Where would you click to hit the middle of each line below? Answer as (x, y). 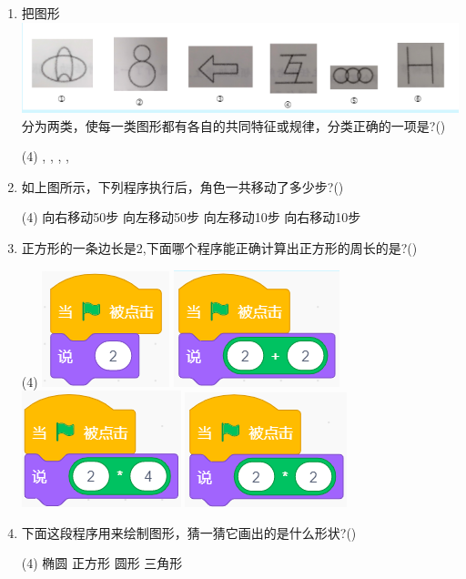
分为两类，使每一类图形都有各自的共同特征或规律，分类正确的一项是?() (233, 125)
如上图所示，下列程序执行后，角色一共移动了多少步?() (182, 186)
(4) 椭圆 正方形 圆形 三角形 (102, 563)
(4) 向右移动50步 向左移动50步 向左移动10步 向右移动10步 (191, 217)
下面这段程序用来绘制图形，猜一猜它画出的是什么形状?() (189, 532)
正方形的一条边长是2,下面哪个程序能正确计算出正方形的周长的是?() (219, 248)
